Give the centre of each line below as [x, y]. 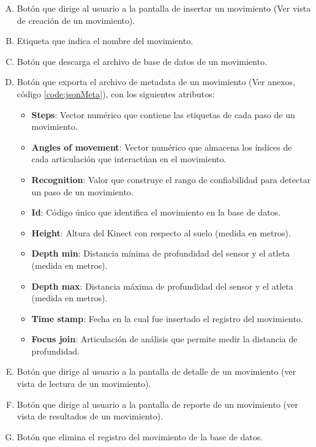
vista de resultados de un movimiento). [90, 416]
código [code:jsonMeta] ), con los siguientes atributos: [116, 93]
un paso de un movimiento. [82, 191]
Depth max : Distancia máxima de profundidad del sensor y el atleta [162, 286]
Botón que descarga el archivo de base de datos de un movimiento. [142, 61]
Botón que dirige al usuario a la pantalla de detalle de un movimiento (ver [156, 371]
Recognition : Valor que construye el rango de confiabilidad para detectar [171, 179]
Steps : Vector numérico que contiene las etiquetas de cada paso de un [163, 114]
